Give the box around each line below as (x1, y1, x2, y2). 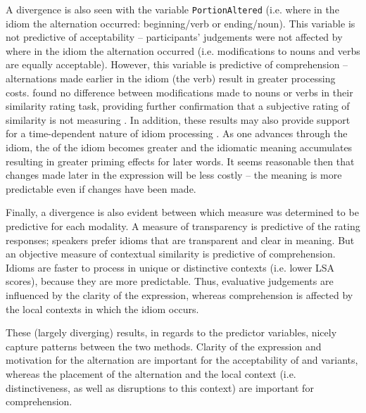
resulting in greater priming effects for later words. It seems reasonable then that (6, 153, 355, 168)
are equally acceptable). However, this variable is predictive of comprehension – (6, 57, 348, 72)
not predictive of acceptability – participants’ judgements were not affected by (6, 30, 343, 44)
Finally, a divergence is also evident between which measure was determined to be (6, 205, 359, 220)
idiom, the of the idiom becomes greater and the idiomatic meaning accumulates (6, 140, 353, 154)
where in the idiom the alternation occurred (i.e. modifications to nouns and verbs (6, 43, 360, 58)
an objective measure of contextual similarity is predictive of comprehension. (6, 246, 336, 261)
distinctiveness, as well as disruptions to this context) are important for (6, 380, 314, 395)
